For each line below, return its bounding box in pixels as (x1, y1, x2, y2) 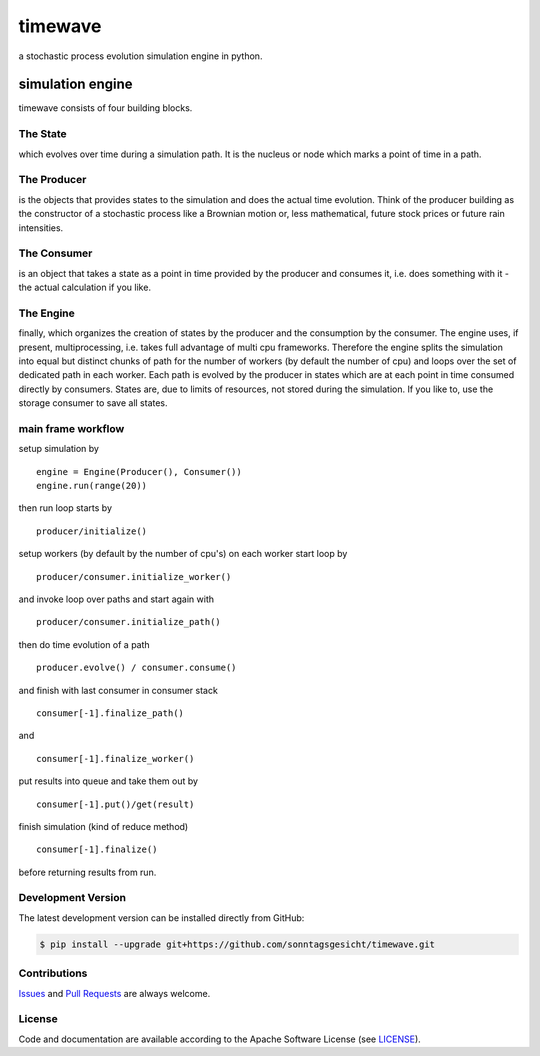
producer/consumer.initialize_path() (36, 616, 222, 628)
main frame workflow (18, 421, 125, 435)
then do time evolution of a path (18, 638, 150, 650)
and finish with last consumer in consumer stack (18, 684, 219, 696)
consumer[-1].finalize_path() (36, 707, 185, 719)
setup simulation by (18, 443, 100, 455)
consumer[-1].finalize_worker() (36, 753, 195, 764)
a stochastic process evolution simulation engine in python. (18, 50, 263, 62)
